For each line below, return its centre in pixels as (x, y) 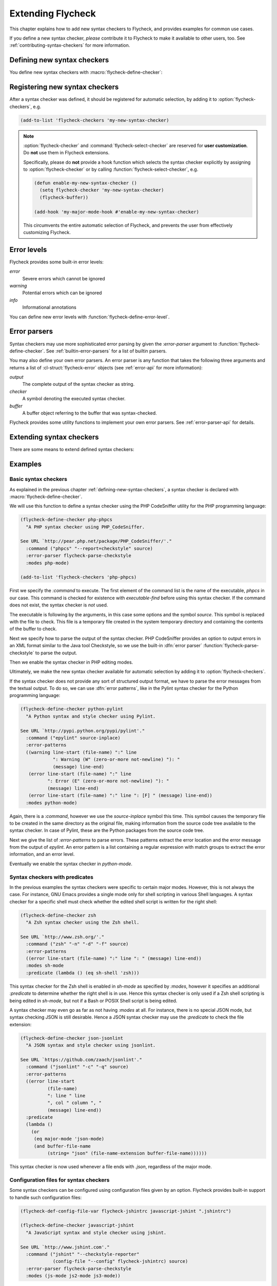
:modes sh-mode (45, 966)
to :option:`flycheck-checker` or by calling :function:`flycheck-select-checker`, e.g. (111, 169)
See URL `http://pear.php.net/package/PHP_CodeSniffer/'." (96, 541)
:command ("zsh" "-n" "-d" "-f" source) (77, 944)
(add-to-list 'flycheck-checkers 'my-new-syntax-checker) (95, 120)
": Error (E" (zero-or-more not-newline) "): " (108, 781)
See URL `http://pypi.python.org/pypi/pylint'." (83, 731)
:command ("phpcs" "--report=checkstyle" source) (90, 548)
